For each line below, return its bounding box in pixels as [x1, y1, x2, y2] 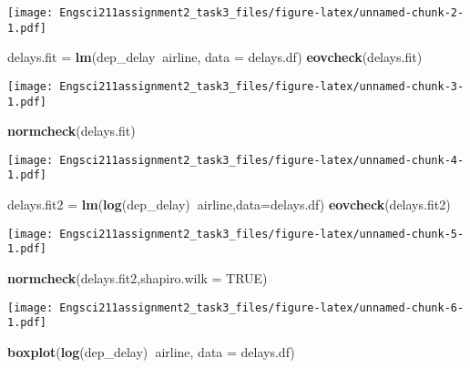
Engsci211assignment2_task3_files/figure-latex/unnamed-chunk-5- [59, 227, 465, 240]
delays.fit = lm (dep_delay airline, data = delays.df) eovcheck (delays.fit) [7, 47, 423, 66]
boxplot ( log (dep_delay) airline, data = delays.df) [7, 342, 295, 361]
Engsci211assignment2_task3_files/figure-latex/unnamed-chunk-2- [59, 6, 465, 19]
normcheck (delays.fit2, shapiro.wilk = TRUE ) [7, 269, 268, 288]
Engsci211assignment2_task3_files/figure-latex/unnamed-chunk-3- [59, 79, 465, 93]
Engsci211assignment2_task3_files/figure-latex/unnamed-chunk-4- [59, 153, 465, 167]
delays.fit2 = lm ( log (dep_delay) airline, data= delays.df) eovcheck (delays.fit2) [7, 195, 451, 214]
